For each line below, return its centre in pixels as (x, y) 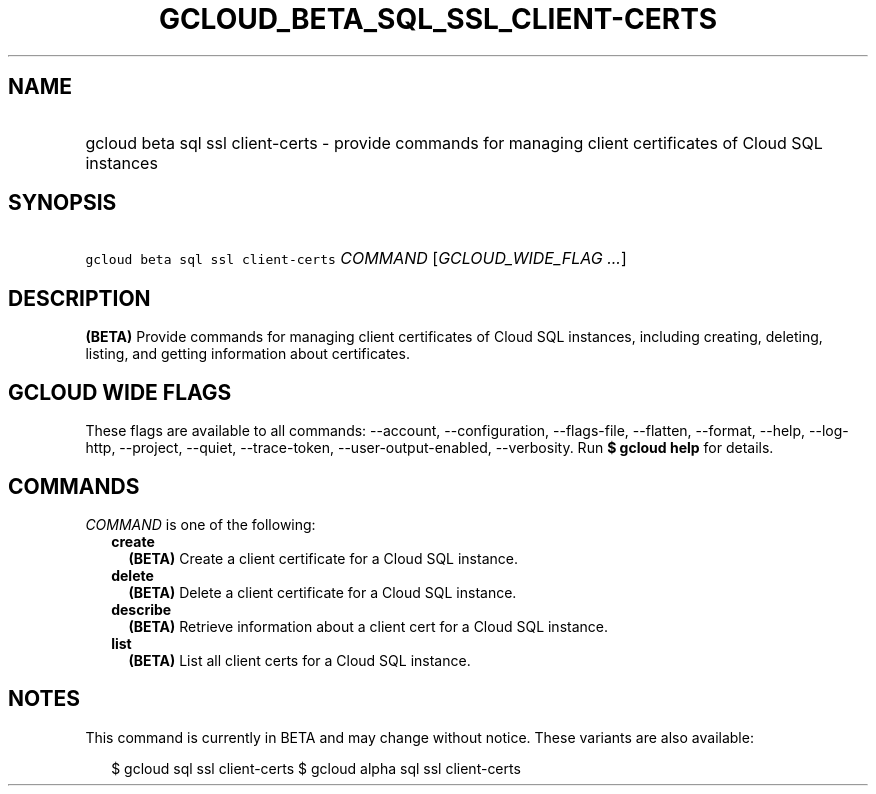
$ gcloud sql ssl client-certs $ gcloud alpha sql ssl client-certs (316, 768)
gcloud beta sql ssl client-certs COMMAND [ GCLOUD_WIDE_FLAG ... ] (356, 258)
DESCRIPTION (79, 298)
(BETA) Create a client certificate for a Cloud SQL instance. (323, 558)
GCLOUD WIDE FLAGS (120, 392)
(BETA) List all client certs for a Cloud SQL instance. (299, 660)
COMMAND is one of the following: (200, 524)
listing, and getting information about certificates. (247, 354)
